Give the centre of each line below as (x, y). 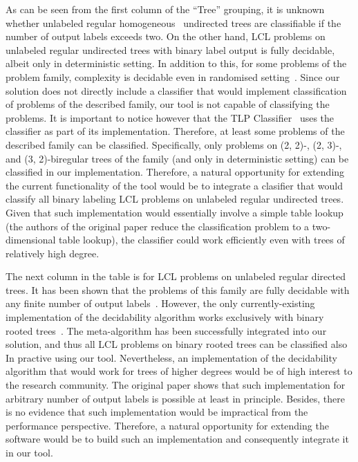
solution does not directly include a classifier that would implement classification (176, 90)
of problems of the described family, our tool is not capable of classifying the (168, 104)
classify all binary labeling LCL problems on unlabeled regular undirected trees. (175, 199)
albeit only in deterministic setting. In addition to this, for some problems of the (176, 63)
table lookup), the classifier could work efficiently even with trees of (202, 240)
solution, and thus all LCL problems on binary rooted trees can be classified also (177, 344)
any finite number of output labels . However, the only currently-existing (160, 303)
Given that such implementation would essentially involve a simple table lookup (175, 212)
